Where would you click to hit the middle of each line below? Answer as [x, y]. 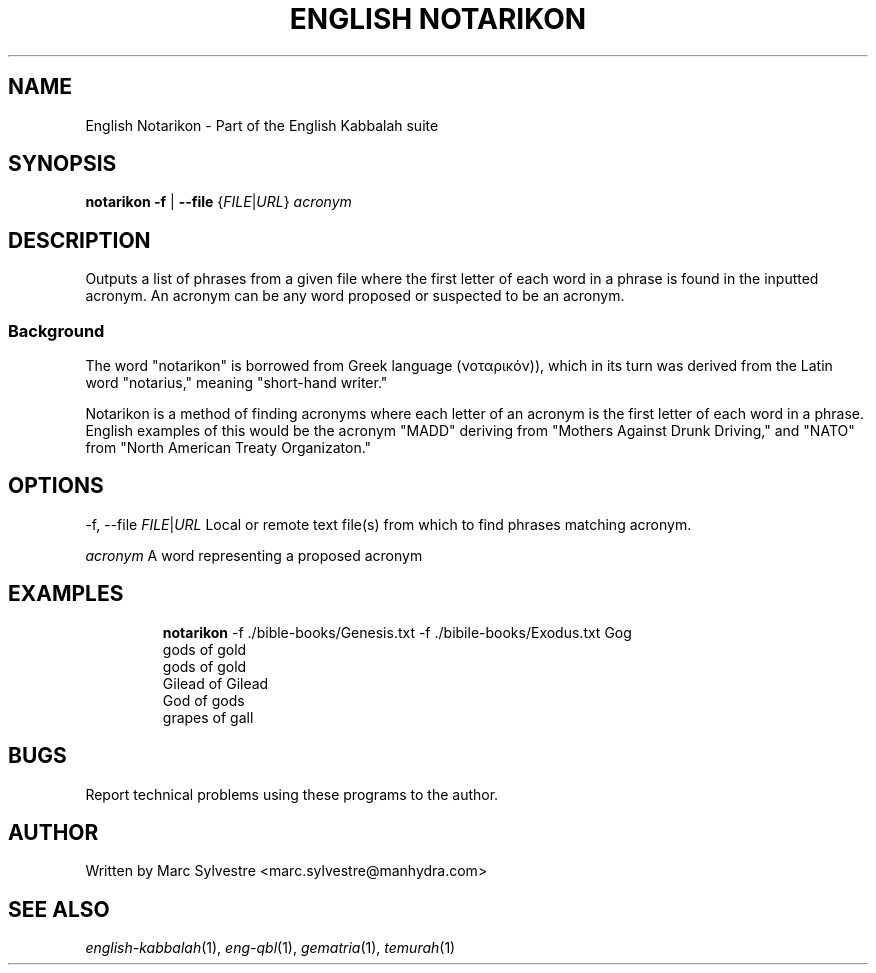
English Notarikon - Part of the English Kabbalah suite [262, 125]
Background [56, 330]
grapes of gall [208, 717]
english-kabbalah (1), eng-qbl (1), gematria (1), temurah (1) [270, 948]
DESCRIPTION [79, 240]
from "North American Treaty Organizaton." [228, 448]
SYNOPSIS [62, 164]
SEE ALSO [59, 909]
